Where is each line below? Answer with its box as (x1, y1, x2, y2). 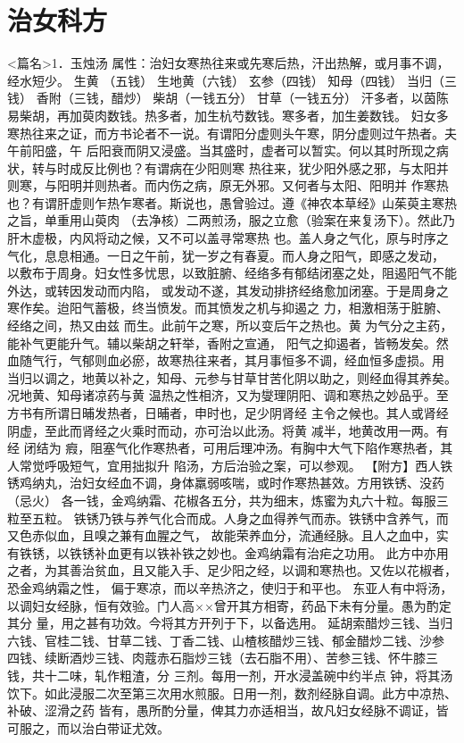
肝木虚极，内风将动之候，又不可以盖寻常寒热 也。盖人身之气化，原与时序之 (7, 229, 449, 247)
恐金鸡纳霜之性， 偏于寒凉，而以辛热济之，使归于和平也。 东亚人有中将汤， (7, 578, 453, 597)
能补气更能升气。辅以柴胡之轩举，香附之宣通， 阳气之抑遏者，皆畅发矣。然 (7, 333, 449, 352)
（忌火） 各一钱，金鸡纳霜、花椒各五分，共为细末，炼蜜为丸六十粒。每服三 (7, 490, 449, 509)
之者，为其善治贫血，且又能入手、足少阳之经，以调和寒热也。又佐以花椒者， (7, 561, 457, 580)
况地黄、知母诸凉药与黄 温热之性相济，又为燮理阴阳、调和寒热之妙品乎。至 (7, 386, 449, 405)
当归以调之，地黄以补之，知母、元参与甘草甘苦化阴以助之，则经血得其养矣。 (7, 368, 457, 387)
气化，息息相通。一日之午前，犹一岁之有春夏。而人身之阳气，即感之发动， (7, 246, 444, 264)
